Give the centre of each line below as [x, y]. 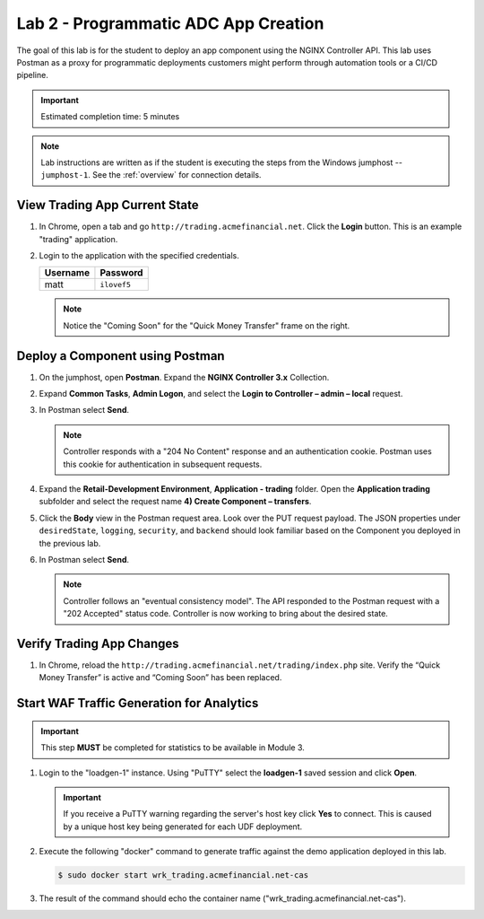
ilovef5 [116, 284]
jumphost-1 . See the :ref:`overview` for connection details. [151, 175]
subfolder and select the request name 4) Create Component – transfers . [175, 502]
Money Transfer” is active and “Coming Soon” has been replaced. [160, 678]
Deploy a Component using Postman [121, 356]
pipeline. [32, 75]
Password [121, 273]
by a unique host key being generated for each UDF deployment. [183, 827]
